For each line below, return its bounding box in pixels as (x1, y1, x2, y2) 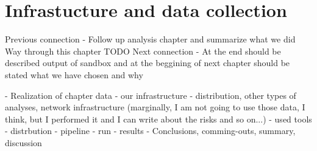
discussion (5, 136, 42, 149)
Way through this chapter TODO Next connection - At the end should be (5, 44, 281, 57)
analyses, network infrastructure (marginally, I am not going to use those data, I (5, 101, 305, 113)
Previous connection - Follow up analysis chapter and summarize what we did (5, 33, 296, 45)
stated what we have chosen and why (5, 68, 143, 81)
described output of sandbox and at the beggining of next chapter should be (5, 56, 290, 69)
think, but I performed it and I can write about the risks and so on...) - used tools (5, 112, 312, 125)
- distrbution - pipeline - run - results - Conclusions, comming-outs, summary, (5, 124, 296, 137)
